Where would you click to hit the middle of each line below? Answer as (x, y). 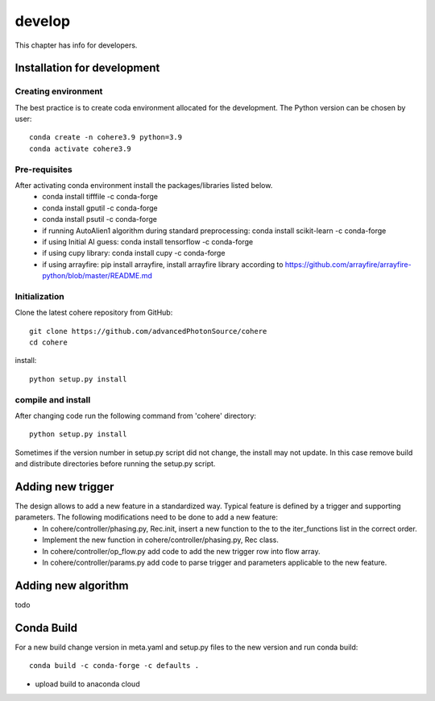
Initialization (39, 296)
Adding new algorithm (72, 585)
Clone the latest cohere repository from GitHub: (94, 313)
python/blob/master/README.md (97, 276)
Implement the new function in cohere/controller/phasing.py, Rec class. (161, 540)
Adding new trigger (64, 487)
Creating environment (59, 91)
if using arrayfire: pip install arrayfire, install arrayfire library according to (163, 264)
